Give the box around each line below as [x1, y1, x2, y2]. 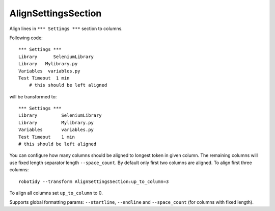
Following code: [9, 35, 43, 41]
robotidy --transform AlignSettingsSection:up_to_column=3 [18, 178, 169, 184]
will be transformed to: [9, 93, 57, 99]
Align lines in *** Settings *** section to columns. [9, 25, 123, 32]
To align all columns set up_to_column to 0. [9, 190, 103, 196]
